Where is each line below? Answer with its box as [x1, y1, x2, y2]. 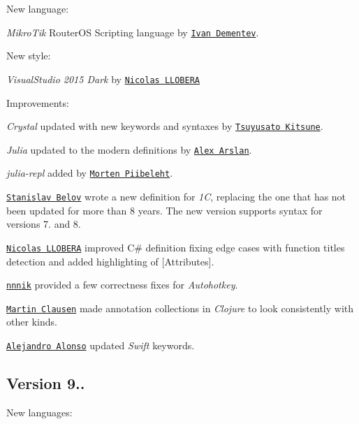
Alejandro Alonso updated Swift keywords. [6, 338, 195, 353]
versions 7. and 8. [6, 217, 81, 231]
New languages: [6, 404, 73, 419]
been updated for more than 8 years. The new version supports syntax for [6, 203, 323, 217]
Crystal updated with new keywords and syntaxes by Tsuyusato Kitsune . [6, 119, 323, 133]
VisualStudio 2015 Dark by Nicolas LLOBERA [6, 71, 200, 86]
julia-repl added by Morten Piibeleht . [6, 166, 173, 180]
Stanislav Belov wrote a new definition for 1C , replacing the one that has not [6, 189, 346, 204]
